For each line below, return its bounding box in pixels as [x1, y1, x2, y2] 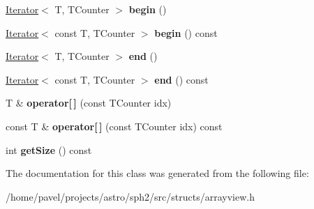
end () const [154, 72, 209, 86]
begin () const [154, 25, 218, 40]
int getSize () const [6, 142, 92, 157]
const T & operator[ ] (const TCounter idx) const [6, 118, 223, 133]
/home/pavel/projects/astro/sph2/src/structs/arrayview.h [6, 189, 255, 203]
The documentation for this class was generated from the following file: [6, 166, 309, 180]
